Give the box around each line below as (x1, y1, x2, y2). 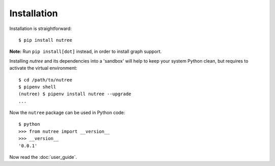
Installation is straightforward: (9, 25, 72, 32)
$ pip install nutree (18, 37, 72, 43)
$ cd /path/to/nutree (18, 77, 72, 82)
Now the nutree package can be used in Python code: (9, 109, 125, 116)
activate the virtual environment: (9, 65, 77, 71)
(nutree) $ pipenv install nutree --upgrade (18, 91, 132, 97)
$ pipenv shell (18, 84, 57, 90)
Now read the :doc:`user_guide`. (9, 154, 77, 160)
